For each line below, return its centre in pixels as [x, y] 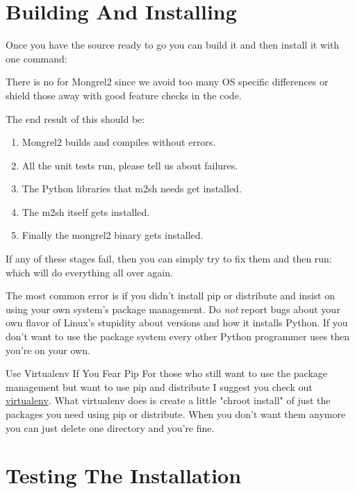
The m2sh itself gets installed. [86, 211]
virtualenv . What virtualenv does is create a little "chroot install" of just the [168, 400]
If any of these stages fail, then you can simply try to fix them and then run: [169, 259]
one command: [36, 58]
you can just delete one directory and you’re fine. [110, 427]
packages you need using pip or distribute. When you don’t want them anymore [176, 414]
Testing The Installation [124, 475]
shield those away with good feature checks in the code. [124, 95]
